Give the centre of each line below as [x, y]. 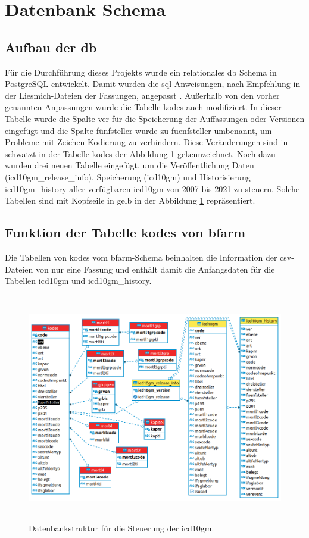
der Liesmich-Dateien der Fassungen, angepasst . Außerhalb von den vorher [142, 95]
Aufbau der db [51, 47]
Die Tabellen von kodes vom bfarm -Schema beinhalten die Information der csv [148, 257]
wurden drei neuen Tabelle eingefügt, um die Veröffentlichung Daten [129, 165]
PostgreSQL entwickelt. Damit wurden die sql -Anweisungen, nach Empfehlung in [153, 84]
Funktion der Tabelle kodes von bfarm [125, 232]
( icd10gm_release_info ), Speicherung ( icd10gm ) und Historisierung [128, 176]
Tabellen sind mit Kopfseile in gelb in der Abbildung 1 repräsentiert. [130, 200]
